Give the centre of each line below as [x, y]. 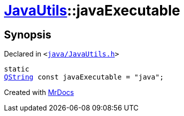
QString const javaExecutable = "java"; [84, 77]
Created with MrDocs [39, 92]
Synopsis [28, 34]
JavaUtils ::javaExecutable [92, 10]
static [17, 69]
